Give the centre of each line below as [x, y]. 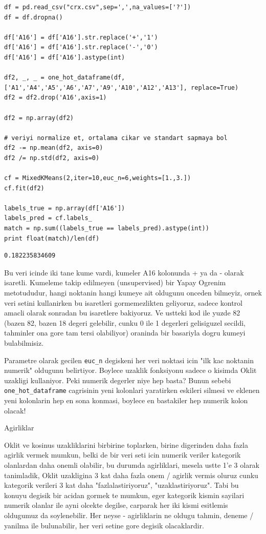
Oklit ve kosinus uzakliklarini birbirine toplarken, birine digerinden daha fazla [126, 444]
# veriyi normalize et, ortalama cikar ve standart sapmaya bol [116, 138]
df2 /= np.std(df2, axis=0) [52, 158]
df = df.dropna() [34, 17]
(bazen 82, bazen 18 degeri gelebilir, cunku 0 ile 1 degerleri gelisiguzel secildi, [125, 322]
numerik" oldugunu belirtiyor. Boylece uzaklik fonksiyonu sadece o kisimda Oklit [130, 370]
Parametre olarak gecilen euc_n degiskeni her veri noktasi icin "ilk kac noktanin [129, 360]
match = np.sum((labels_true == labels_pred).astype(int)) [107, 229]
